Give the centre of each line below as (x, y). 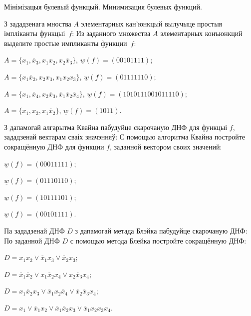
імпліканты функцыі (35, 33)
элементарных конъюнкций (201, 33)
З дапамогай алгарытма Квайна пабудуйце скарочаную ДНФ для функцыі (116, 127)
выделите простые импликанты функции (66, 43)
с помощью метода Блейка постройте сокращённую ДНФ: (158, 240)
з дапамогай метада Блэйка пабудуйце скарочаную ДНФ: (161, 230)
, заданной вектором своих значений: (166, 146)
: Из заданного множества (111, 33)
